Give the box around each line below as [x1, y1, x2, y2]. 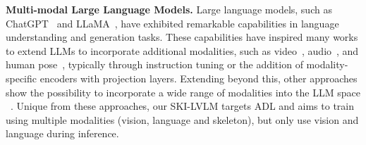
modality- [306, 57, 348, 72]
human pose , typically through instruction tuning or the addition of [6, 57, 303, 72]
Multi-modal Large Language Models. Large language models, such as [6, 2, 332, 16]
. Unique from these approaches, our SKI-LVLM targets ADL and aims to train [11, 99, 355, 113]
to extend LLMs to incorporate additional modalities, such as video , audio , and [6, 43, 359, 58]
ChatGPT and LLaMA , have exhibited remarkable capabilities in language [6, 15, 339, 30]
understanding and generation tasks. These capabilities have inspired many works [6, 30, 358, 44]
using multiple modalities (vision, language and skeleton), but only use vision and [6, 112, 359, 127]
